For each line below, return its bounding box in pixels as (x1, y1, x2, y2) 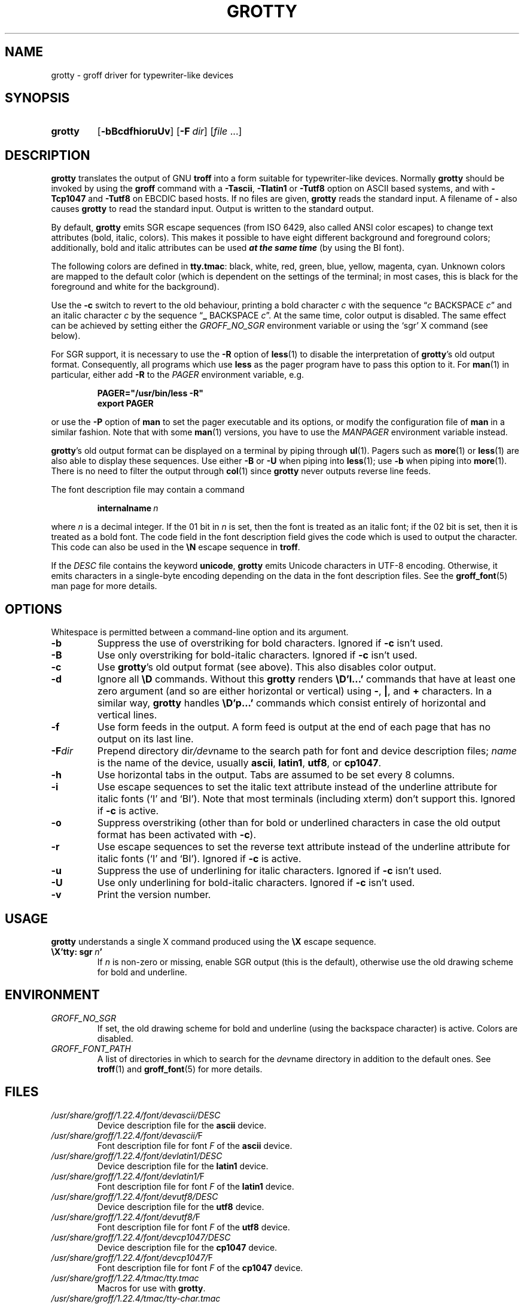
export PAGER (97, 398, 154, 409)
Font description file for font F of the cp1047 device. (97, 1262, 303, 1273)
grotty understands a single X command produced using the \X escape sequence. (51, 936, 376, 947)
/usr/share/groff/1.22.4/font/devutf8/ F (51, 1211, 200, 1222)
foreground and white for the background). (51, 281, 220, 292)
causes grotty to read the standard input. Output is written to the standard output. (51, 204, 374, 214)
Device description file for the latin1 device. (97, 1160, 269, 1171)
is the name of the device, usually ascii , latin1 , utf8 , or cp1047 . (97, 757, 382, 769)
